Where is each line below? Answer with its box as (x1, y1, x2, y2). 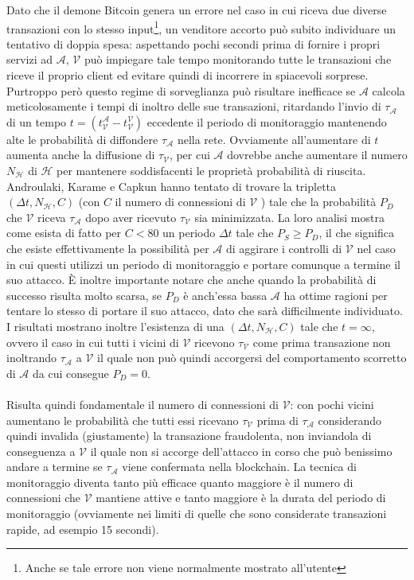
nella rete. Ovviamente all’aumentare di (177, 130, 371, 147)
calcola (372, 82, 405, 99)
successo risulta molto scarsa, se (6, 286, 162, 303)
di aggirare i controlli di (225, 239, 342, 256)
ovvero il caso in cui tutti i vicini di (6, 333, 179, 350)
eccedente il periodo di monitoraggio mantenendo (146, 113, 387, 130)
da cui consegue (33, 364, 109, 381)
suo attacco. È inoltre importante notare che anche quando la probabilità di (6, 271, 377, 288)
